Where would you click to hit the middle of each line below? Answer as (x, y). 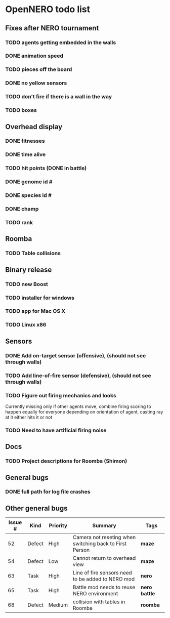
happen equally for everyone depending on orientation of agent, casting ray (84, 411)
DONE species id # (28, 195)
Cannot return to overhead (104, 558)
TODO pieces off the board (39, 69)
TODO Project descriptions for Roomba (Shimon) (66, 461)
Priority (58, 526)
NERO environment (95, 594)
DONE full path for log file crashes (48, 492)
